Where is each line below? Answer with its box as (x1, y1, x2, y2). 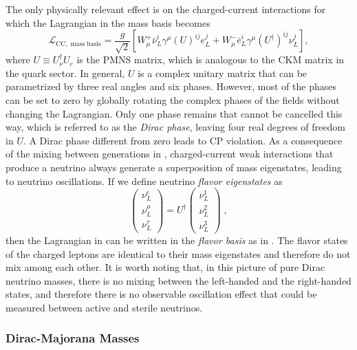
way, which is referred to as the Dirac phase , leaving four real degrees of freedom (6, 120, 345, 134)
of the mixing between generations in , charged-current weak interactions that (6, 146, 334, 161)
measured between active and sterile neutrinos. (6, 300, 203, 314)
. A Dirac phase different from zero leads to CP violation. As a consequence (23, 133, 343, 147)
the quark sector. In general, (6, 65, 125, 80)
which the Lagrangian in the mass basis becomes (6, 15, 210, 30)
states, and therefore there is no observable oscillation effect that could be (6, 287, 317, 301)
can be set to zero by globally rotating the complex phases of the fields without (6, 92, 340, 107)
